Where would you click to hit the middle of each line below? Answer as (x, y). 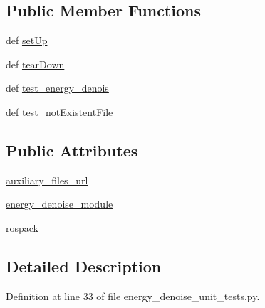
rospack (22, 227)
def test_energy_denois (57, 88)
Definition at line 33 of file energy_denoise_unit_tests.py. (133, 296)
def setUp (27, 40)
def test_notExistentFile (59, 111)
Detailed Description (84, 266)
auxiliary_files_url (47, 180)
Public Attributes (72, 150)
